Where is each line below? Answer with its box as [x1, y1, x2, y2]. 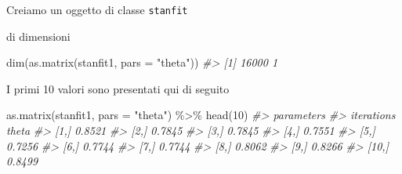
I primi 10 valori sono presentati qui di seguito [6, 80, 230, 96]
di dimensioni [6, 27, 71, 44]
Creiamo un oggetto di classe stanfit [6, 2, 188, 17]
